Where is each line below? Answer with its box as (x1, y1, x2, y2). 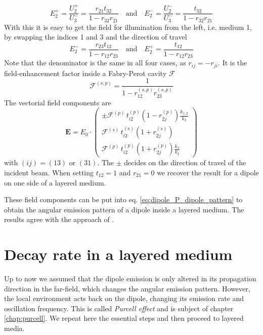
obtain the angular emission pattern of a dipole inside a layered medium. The (4, 204, 244, 214)
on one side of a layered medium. (4, 177, 106, 188)
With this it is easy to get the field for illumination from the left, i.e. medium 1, (4, 21, 252, 32)
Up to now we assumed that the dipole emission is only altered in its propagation (4, 273, 256, 284)
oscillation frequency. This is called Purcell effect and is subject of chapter (4, 303, 234, 313)
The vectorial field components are (4, 97, 111, 107)
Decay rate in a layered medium (4, 244, 233, 265)
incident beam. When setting (4, 167, 94, 177)
